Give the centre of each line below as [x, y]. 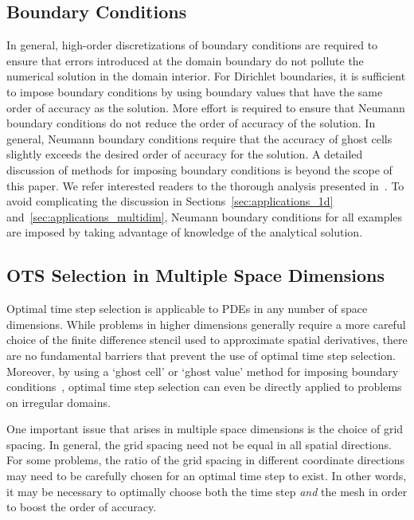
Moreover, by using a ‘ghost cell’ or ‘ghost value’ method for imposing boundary [203, 371]
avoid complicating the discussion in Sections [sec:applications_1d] [170, 201]
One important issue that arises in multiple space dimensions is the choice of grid [205, 429]
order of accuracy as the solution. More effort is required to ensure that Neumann [206, 107]
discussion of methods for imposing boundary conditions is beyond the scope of [199, 169]
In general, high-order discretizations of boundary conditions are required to [192, 45]
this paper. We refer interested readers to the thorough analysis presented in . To [205, 185]
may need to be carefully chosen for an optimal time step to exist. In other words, [207, 476]
